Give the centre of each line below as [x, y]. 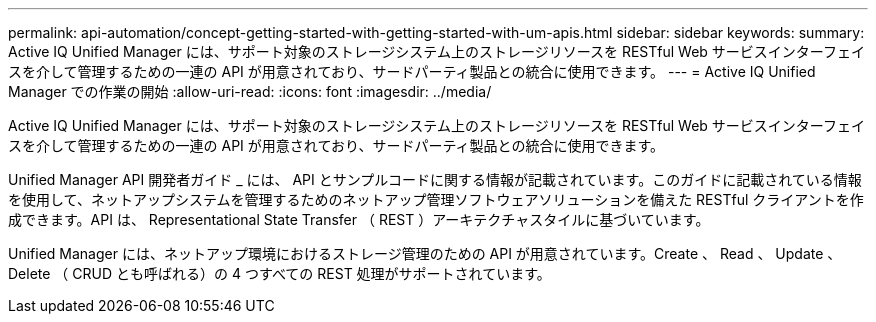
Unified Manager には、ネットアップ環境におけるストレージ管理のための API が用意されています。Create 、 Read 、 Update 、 [425, 253]
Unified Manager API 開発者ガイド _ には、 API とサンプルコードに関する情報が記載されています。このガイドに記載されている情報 [435, 179]
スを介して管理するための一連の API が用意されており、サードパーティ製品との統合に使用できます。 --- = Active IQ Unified [412, 71]
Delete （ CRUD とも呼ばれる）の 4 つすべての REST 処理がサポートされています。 [279, 273]
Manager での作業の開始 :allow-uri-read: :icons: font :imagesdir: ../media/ [250, 91]
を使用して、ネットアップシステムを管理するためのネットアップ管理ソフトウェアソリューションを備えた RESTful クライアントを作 [436, 199]
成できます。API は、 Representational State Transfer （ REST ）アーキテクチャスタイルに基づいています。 [359, 219]
